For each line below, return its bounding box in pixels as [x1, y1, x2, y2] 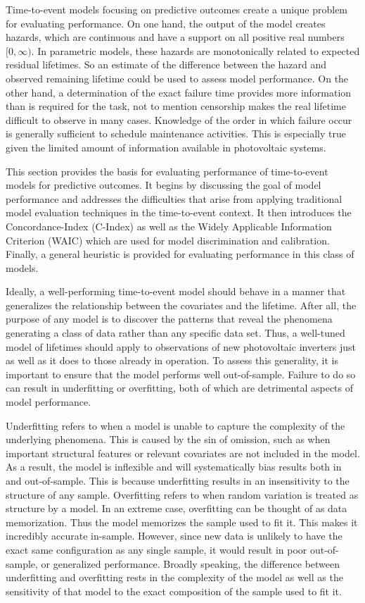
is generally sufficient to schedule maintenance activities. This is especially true [6, 126, 346, 141]
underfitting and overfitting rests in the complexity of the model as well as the [6, 570, 343, 585]
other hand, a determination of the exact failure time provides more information [6, 85, 352, 99]
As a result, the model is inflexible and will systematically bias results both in [6, 459, 342, 474]
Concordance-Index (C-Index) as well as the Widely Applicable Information [6, 218, 332, 233]
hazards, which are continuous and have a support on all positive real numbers [6, 30, 345, 44]
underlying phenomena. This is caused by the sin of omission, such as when [6, 432, 331, 447]
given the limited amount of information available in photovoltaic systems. [6, 139, 326, 154]
